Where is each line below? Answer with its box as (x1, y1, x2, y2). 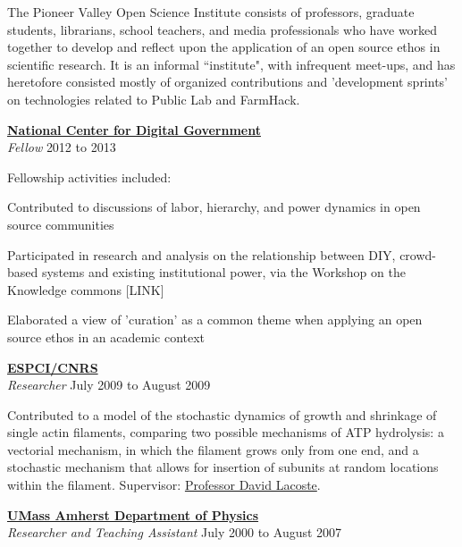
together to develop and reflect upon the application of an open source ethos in (7, 38, 441, 56)
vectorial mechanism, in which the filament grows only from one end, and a (7, 440, 419, 459)
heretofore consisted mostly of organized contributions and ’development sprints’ (7, 72, 449, 91)
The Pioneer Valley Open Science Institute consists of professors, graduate (7, 3, 415, 21)
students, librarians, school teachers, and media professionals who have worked (7, 20, 438, 38)
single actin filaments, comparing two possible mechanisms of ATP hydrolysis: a (7, 423, 444, 442)
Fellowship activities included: (7, 167, 172, 186)
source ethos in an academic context (7, 327, 206, 346)
